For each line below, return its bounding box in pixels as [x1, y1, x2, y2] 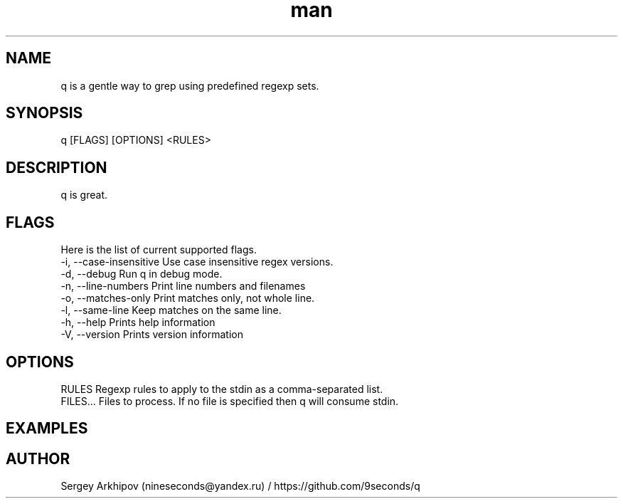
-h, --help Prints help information [60, 316, 215, 329]
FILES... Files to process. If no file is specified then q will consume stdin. [60, 394, 399, 407]
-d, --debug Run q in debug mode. [60, 268, 223, 280]
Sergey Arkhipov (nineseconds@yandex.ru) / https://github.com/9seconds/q [60, 480, 420, 493]
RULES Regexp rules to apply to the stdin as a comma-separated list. [60, 382, 383, 395]
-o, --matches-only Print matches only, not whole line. [60, 292, 315, 305]
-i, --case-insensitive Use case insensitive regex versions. [60, 256, 334, 268]
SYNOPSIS [6, 104, 83, 122]
